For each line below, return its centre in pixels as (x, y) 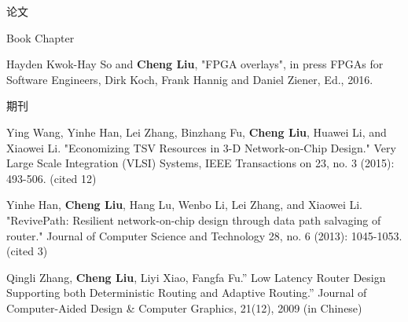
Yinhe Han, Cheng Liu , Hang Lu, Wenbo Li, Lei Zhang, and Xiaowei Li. (185, 205)
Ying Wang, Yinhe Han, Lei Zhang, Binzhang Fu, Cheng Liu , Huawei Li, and (197, 132)
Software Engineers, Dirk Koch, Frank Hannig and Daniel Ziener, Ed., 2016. (190, 79)
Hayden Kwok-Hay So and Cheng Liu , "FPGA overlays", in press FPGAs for (195, 64)
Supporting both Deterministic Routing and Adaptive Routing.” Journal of (187, 293)
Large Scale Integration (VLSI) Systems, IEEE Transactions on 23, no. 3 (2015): (200, 163)
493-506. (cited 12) (51, 178)
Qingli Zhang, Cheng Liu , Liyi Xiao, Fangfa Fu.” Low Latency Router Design (196, 277)
